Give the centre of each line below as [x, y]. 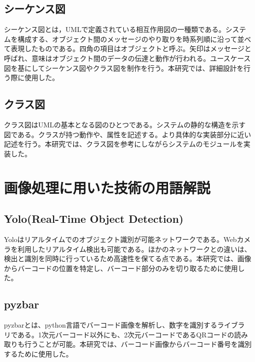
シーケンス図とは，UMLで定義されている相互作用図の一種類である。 [115, 29]
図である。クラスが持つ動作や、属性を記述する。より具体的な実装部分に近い [127, 134]
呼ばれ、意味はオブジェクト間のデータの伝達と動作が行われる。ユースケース [127, 58]
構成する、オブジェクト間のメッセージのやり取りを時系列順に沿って [127, 39]
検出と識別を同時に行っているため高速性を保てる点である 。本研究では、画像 [128, 258]
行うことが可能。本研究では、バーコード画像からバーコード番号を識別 [138, 344]
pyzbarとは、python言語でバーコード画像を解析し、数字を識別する [111, 325]
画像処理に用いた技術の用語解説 [107, 187]
